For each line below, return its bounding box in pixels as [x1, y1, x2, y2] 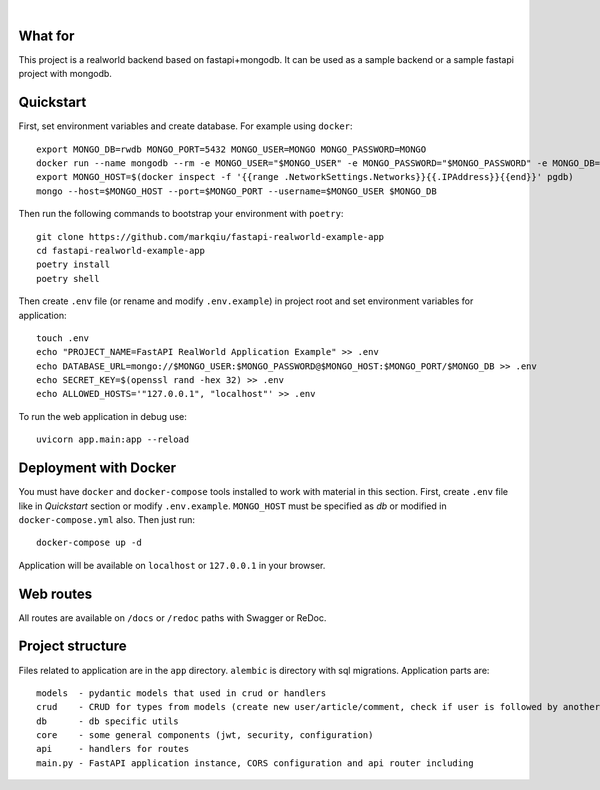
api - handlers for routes [36, 743, 190, 755]
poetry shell [36, 273, 100, 284]
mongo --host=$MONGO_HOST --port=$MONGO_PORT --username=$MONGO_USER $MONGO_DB [36, 185, 437, 197]
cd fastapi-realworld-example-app [36, 245, 205, 256]
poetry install [36, 259, 111, 270]
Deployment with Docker [18, 460, 177, 477]
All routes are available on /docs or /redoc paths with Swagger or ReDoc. [18, 611, 327, 624]
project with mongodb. [18, 68, 112, 80]
